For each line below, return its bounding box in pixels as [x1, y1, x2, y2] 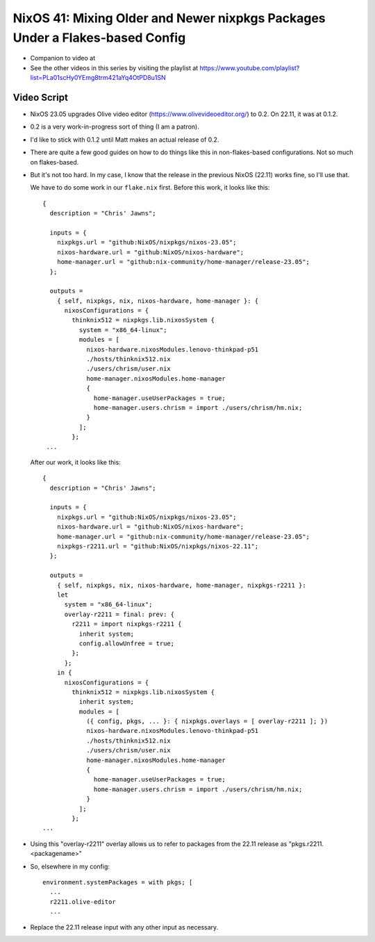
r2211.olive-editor [49, 898, 116, 906]
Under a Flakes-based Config [12, 30, 186, 45]
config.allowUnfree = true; [78, 639, 175, 647]
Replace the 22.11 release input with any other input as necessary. [30, 923, 219, 931]
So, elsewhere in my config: [30, 862, 110, 870]
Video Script [12, 91, 69, 104]
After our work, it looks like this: [30, 458, 121, 466]
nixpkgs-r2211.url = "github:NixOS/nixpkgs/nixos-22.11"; [56, 543, 259, 550]
